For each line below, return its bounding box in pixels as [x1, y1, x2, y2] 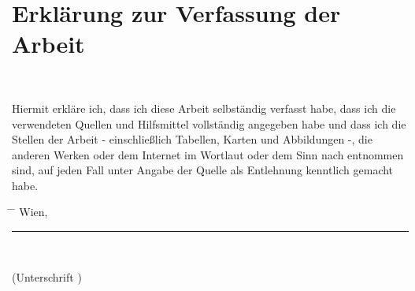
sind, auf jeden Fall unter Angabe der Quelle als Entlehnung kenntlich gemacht [12, 162, 394, 178]
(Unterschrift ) [12, 268, 82, 285]
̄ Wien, [12, 203, 48, 220]
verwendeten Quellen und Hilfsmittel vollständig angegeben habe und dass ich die [12, 115, 406, 132]
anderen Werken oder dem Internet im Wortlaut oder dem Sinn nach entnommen [12, 146, 404, 162]
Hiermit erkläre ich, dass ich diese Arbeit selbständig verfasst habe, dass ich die [12, 99, 396, 116]
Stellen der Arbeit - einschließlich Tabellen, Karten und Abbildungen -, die [12, 131, 372, 147]
